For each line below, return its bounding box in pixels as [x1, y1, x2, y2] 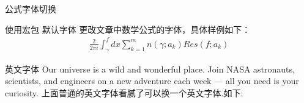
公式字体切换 [5, 2, 56, 15]
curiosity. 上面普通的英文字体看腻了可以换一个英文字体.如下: [5, 86, 243, 99]
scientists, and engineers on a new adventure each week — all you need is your [5, 74, 299, 87]
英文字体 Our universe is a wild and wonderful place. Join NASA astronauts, [5, 62, 295, 75]
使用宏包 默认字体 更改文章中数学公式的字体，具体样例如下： [5, 23, 251, 35]
